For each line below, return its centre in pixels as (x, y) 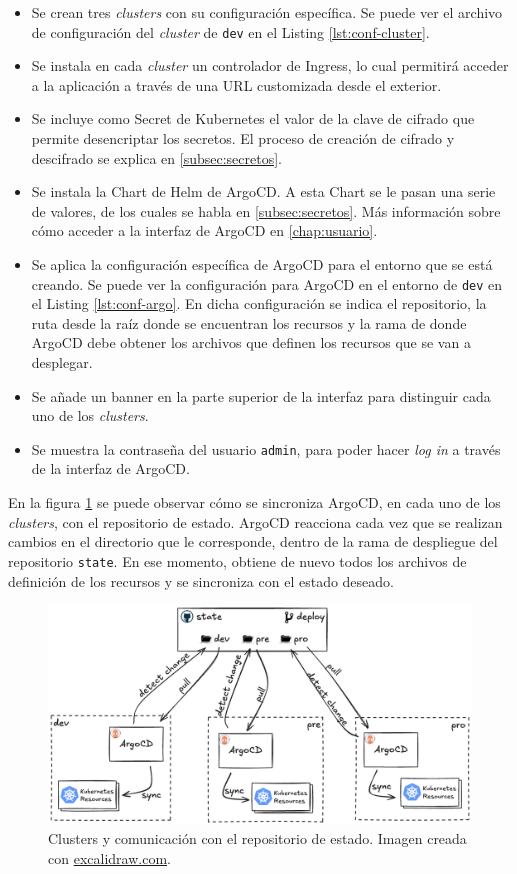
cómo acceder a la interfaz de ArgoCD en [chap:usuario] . (204, 230)
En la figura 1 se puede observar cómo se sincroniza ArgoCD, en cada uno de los (254, 502)
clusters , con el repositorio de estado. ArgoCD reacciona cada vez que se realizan (255, 521)
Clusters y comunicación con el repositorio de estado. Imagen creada (257, 838)
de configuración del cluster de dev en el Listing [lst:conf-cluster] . (230, 31)
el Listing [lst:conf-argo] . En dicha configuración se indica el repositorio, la (259, 303)
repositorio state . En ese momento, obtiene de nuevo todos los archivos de (237, 560)
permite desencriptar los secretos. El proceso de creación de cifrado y (243, 138)
